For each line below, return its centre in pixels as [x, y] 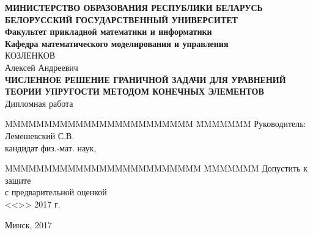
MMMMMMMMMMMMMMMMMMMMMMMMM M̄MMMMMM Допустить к [156, 168]
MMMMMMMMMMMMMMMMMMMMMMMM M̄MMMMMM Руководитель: [156, 124]
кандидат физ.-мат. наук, [51, 147]
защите [18, 180]
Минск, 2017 [29, 224]
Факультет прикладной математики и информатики [109, 31]
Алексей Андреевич [42, 67]
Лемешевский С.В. [40, 135]
